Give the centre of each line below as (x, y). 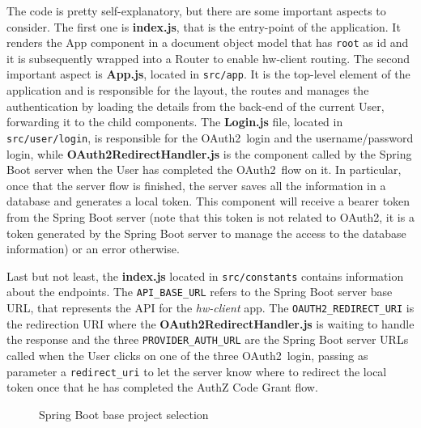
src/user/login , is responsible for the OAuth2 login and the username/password (210, 137)
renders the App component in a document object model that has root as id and (208, 42)
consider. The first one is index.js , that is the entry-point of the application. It (204, 26)
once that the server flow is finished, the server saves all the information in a (196, 185)
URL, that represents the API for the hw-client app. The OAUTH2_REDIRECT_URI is (210, 307)
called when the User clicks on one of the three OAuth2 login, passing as (187, 355)
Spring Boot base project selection (124, 414)
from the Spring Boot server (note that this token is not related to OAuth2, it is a (210, 216)
